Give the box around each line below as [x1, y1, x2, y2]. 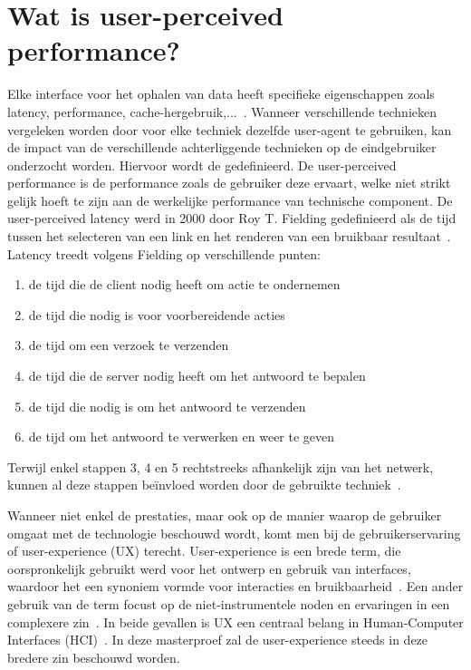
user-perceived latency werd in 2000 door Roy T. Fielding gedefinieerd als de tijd [7, 209, 457, 228]
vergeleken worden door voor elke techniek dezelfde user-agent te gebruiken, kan [7, 120, 452, 139]
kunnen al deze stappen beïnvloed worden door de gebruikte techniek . [7, 475, 401, 494]
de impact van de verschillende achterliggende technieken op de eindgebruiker [7, 138, 437, 157]
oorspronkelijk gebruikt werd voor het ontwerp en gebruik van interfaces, [7, 558, 411, 578]
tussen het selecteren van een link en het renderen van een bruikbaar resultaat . [7, 227, 451, 246]
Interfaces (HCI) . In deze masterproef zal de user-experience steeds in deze [7, 630, 428, 649]
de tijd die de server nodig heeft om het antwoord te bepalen [28, 366, 366, 385]
